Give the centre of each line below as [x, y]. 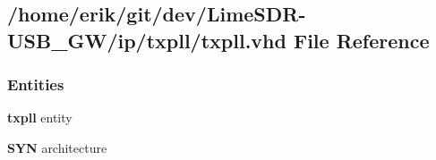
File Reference [361, 40]
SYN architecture [57, 147]
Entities [36, 84]
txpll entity [40, 118]
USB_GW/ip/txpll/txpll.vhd [147, 40]
